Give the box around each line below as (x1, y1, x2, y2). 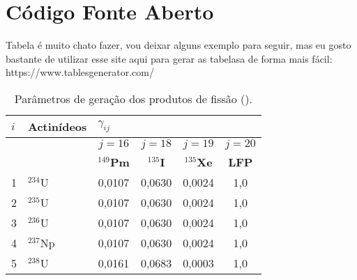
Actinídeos (28, 118, 87, 134)
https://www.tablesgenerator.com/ (6, 65, 154, 79)
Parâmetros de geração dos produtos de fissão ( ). (14, 90, 252, 107)
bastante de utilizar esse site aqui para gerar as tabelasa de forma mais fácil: (6, 51, 333, 65)
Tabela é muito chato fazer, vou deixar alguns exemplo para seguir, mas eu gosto (6, 38, 351, 52)
